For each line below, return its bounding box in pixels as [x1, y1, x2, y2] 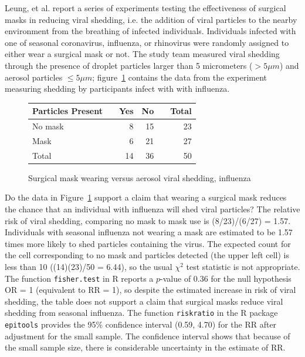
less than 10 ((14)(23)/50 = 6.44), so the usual [5, 261, 172, 273]
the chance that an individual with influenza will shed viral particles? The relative [5, 203, 300, 215]
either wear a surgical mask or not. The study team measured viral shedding [5, 48, 280, 60]
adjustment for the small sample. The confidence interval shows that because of [5, 329, 290, 342]
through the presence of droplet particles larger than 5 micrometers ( [5, 59, 253, 71]
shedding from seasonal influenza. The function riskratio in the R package [5, 306, 278, 319]
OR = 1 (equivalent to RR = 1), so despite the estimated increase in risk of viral [5, 283, 296, 296]
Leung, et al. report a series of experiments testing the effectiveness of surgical [5, 2, 286, 14]
